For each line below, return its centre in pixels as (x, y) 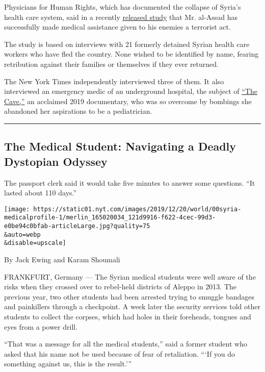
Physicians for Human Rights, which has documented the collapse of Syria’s (123, 7)
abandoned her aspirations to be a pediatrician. (78, 111)
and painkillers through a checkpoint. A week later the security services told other (132, 306)
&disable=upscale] (35, 243)
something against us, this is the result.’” (68, 364)
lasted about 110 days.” (41, 193)
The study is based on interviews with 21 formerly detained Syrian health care (127, 44)
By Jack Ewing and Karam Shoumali (62, 259)
